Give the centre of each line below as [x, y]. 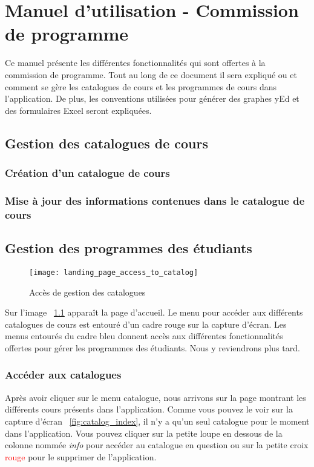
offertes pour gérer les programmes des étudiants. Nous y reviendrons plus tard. [152, 347]
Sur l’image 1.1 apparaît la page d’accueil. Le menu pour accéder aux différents [154, 312]
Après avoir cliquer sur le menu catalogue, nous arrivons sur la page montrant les [155, 397]
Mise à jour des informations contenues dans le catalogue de [155, 200]
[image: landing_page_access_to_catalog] [114, 272]
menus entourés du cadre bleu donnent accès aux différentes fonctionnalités [144, 336]
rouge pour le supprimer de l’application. [81, 456]
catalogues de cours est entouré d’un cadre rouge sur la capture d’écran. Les [146, 324]
